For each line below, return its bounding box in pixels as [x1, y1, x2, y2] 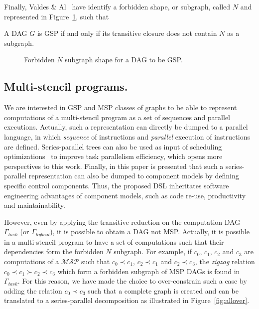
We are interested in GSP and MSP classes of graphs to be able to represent [4, 102, 237, 113]
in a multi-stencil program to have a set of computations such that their [4, 236, 224, 247]
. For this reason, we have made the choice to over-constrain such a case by [17, 276, 247, 286]
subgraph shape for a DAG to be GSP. [65, 54, 183, 65]
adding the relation [4, 285, 62, 296]
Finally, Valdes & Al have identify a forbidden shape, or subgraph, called [4, 1, 231, 11]
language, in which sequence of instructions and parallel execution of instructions [4, 131, 250, 142]
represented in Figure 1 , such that [4, 11, 109, 21]
